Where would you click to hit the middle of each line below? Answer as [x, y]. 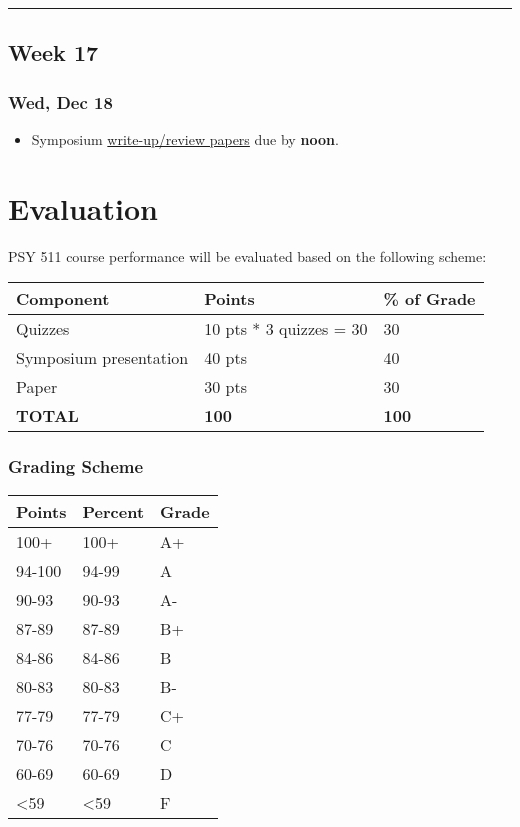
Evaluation [83, 207]
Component [63, 299]
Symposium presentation [102, 358]
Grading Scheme [76, 466]
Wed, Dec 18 [60, 101]
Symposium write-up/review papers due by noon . [185, 139]
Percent [113, 511]
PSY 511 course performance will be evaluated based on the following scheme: [247, 255]
